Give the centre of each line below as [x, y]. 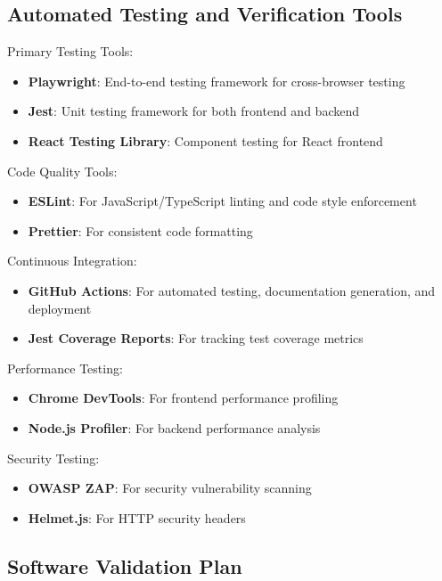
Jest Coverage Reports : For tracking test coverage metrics [196, 338]
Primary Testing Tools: [70, 51]
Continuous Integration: [72, 261]
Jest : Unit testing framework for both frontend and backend [193, 111]
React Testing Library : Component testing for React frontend [205, 140]
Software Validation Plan [125, 565]
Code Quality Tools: [62, 171]
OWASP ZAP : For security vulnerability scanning [170, 488]
